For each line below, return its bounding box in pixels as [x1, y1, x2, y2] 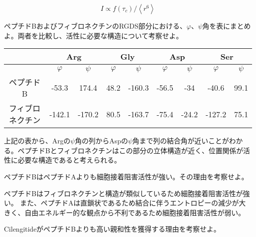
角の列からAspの [75, 135, 128, 146]
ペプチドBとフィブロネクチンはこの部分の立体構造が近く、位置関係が [17, 145, 243, 155]
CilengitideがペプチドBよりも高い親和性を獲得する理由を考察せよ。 [4, 224, 221, 234]
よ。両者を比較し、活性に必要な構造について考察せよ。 [4, 30, 183, 40]
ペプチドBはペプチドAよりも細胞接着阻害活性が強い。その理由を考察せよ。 [4, 171, 249, 181]
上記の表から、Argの [4, 135, 70, 146]
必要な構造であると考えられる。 [17, 155, 121, 165]
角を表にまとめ [202, 21, 251, 31]
